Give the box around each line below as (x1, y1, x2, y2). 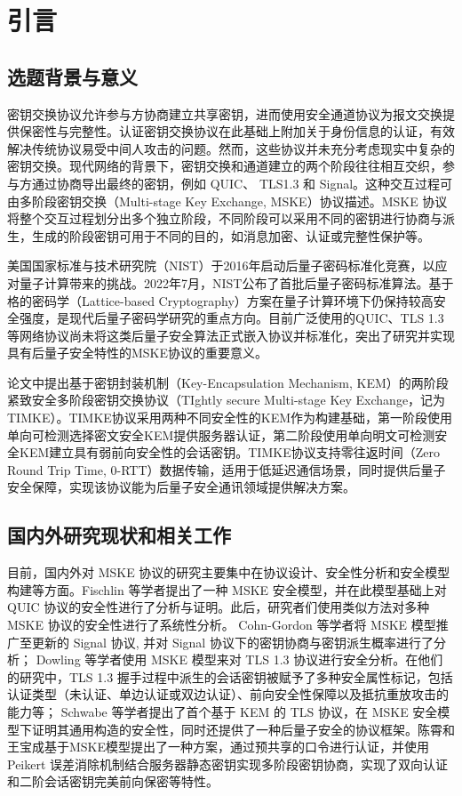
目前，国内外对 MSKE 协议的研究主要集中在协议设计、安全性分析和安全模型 (7, 563, 450, 582)
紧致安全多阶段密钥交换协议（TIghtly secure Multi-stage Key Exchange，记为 (7, 390, 446, 409)
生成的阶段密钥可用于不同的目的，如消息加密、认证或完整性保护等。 (31, 226, 430, 245)
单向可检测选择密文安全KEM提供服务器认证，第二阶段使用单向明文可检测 (7, 425, 435, 444)
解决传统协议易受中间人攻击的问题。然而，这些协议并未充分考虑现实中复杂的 (7, 139, 455, 157)
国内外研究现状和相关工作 (7, 521, 231, 549)
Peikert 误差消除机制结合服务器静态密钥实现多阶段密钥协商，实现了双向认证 (7, 754, 449, 773)
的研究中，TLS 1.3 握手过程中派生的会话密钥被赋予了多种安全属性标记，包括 (7, 667, 453, 686)
